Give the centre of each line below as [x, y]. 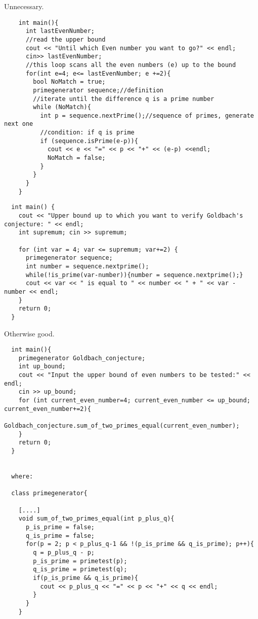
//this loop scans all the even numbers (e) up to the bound [131, 65]
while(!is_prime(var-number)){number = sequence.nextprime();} [134, 275]
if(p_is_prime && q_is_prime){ [85, 578]
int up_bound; [42, 367]
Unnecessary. [24, 6]
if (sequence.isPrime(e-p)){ [89, 141]
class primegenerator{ [49, 493]
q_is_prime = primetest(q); [80, 570]
